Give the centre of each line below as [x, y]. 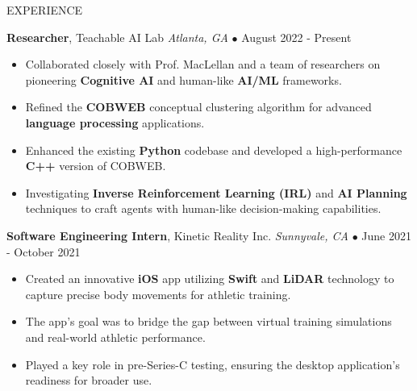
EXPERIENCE [45, 10]
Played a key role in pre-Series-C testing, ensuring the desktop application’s [213, 364]
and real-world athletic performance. [115, 337]
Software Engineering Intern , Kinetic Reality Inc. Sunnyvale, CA [177, 235]
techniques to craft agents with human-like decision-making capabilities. [203, 208]
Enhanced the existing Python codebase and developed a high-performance [214, 150]
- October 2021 [44, 251]
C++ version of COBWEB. [96, 166]
